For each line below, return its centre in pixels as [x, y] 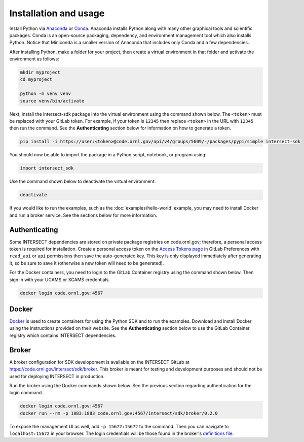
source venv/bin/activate [52, 101]
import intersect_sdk [47, 168]
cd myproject [36, 79]
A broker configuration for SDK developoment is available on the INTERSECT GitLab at [99, 362]
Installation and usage [57, 13]
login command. [26, 393]
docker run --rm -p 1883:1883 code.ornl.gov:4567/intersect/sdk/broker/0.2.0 [119, 413]
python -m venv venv [45, 94]
